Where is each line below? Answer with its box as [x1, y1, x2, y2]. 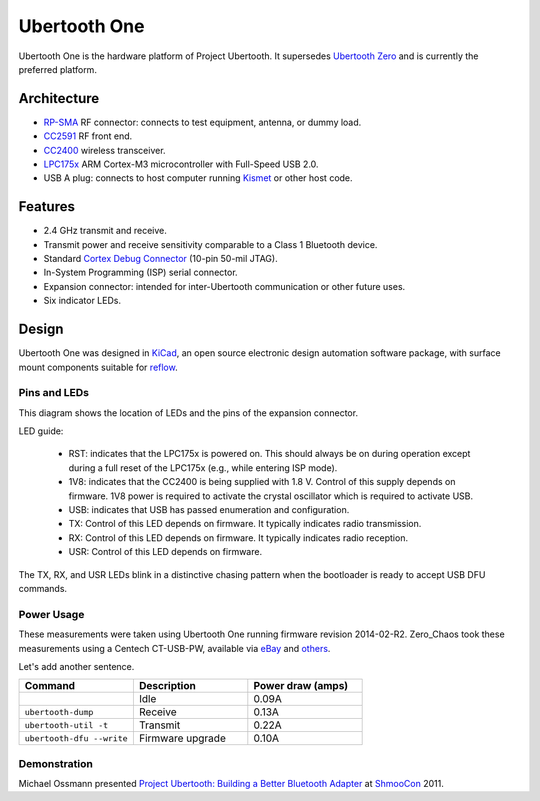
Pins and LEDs [18, 386, 90, 400]
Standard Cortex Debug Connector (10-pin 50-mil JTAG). [43, 253, 279, 265]
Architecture [18, 90, 100, 107]
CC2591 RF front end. [43, 130, 133, 142]
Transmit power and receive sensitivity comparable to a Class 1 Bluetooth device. [43, 238, 378, 250]
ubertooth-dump [24, 706, 94, 717]
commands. [18, 583, 68, 594]
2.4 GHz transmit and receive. [43, 225, 167, 237]
